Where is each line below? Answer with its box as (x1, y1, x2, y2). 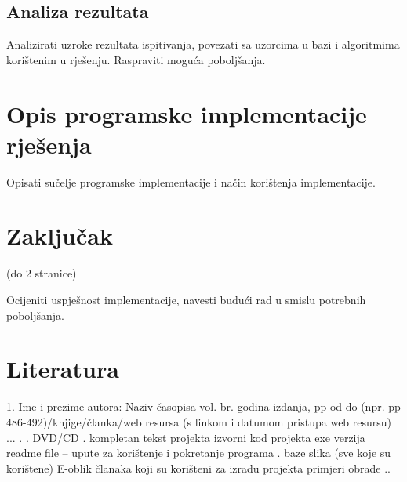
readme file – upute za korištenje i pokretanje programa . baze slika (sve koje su (6, 444, 391, 461)
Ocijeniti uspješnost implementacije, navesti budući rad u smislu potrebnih (6, 292, 366, 308)
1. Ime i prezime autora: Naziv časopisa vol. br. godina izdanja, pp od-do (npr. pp (6, 398, 401, 415)
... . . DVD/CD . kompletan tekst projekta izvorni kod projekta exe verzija (6, 429, 365, 445)
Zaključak (6, 219, 113, 252)
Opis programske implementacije (6, 97, 367, 129)
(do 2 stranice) (6, 265, 77, 281)
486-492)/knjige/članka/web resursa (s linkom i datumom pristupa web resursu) (6, 413, 392, 429)
